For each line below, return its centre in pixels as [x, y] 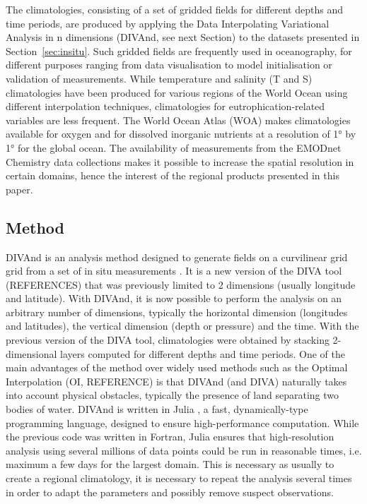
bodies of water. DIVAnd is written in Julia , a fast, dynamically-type [157, 409]
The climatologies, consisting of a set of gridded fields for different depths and [174, 9]
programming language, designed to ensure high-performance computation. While [182, 422]
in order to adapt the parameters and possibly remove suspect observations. [170, 492]
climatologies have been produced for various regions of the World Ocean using [177, 92]
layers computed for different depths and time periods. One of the [203, 353]
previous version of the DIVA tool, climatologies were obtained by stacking [168, 340]
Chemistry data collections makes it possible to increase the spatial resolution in [180, 161]
